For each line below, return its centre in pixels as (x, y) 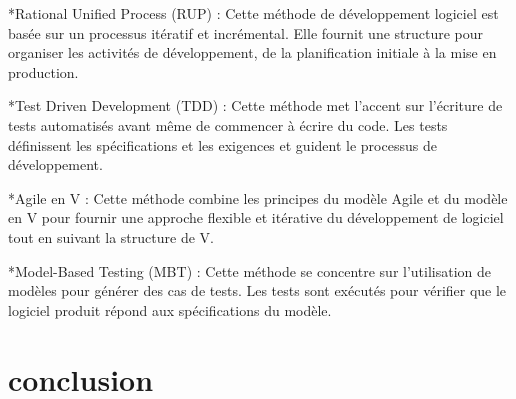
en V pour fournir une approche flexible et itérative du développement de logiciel (256, 217)
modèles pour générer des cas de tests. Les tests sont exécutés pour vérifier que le (257, 290)
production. (43, 71)
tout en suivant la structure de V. (111, 236)
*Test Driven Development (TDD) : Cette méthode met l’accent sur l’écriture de (255, 105)
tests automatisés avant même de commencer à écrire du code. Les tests (228, 124)
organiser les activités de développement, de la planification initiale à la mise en (252, 52)
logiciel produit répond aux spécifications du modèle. (170, 309)
